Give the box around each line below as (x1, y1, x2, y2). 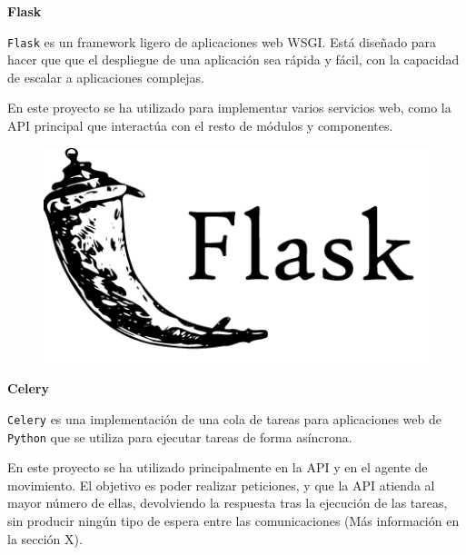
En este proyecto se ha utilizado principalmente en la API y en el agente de (7, 458, 428, 477)
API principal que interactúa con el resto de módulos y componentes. (7, 116, 393, 135)
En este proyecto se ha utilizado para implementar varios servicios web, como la (7, 98, 451, 117)
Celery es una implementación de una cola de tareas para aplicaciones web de (7, 409, 441, 428)
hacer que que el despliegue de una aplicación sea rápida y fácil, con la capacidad (7, 50, 460, 69)
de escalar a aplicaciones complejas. (7, 67, 204, 86)
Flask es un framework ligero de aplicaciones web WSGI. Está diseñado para (7, 32, 437, 51)
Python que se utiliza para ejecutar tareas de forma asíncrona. (7, 427, 352, 446)
